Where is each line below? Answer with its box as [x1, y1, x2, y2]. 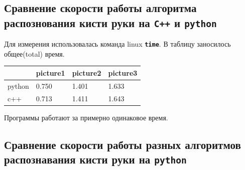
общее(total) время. [4, 48, 65, 59]
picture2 [72, 67, 101, 78]
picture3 [108, 67, 138, 78]
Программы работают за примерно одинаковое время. [4, 112, 168, 122]
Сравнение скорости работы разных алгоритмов [4, 136, 241, 152]
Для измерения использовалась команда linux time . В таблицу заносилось [4, 39, 231, 49]
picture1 [36, 67, 65, 78]
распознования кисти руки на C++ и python [4, 15, 217, 30]
